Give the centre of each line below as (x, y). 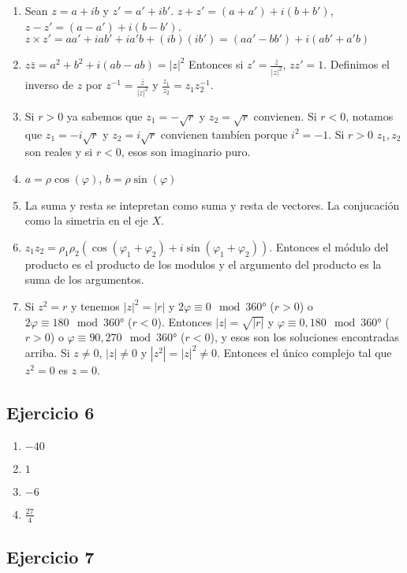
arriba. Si (47, 352)
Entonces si (216, 64)
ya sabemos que (105, 115)
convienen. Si (285, 115)
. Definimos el (357, 64)
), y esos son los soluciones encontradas (304, 337)
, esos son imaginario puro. (186, 152)
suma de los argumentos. (84, 279)
